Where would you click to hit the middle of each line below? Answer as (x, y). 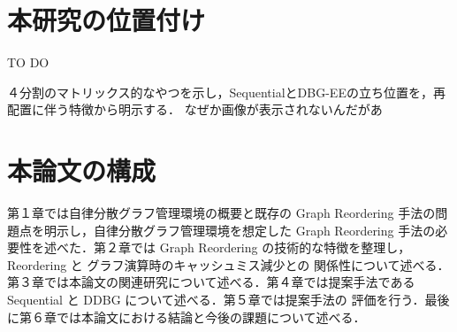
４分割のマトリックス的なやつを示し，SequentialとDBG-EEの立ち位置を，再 (226, 92)
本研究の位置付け (107, 20)
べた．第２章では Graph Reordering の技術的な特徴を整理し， (233, 247)
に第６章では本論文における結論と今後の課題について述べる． (187, 317)
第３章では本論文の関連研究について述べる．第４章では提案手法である (211, 282)
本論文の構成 (82, 170)
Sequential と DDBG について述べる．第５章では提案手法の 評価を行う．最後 (228, 299)
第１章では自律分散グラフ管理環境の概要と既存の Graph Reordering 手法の (221, 213)
